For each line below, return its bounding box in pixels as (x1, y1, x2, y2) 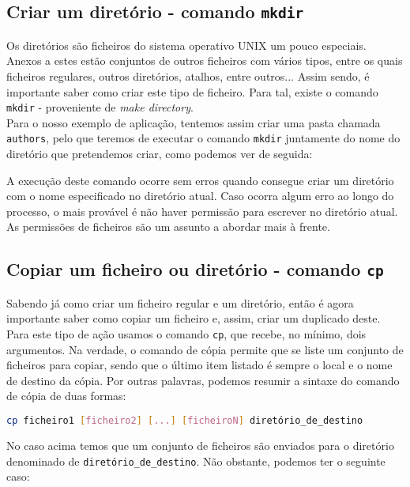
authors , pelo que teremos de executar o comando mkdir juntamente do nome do (6, 130, 401, 146)
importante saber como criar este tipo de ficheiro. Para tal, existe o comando (6, 83, 378, 100)
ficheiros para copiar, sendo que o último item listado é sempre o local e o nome (6, 357, 393, 373)
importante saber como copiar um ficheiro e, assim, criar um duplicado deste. (6, 310, 381, 327)
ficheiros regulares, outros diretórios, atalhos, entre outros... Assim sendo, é (6, 67, 370, 84)
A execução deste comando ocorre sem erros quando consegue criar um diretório (6, 172, 394, 188)
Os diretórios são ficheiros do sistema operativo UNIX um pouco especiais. (6, 36, 367, 53)
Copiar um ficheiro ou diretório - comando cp (6, 257, 384, 281)
